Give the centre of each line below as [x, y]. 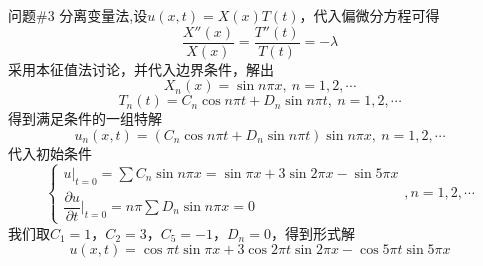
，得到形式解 [312, 232]
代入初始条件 [50, 152]
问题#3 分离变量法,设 [78, 15]
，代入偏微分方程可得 [369, 15]
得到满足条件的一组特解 [85, 118]
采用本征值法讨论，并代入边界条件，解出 [141, 68]
